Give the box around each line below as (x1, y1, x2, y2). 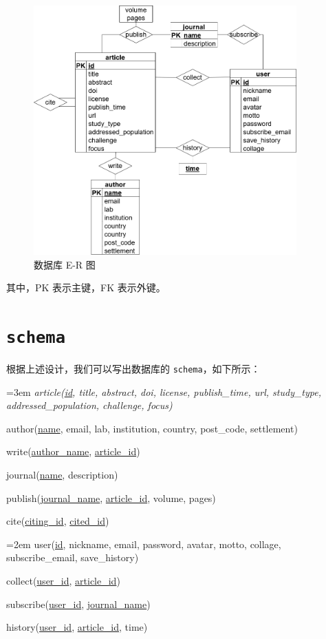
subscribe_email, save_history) (6, 550, 139, 565)
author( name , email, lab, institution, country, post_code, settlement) (6, 421, 298, 435)
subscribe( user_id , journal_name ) (6, 596, 151, 611)
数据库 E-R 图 (34, 257, 96, 271)
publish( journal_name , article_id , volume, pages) (6, 490, 216, 505)
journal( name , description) (6, 467, 118, 481)
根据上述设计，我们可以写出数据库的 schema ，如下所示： (6, 361, 261, 375)
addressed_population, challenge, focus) (6, 398, 173, 412)
